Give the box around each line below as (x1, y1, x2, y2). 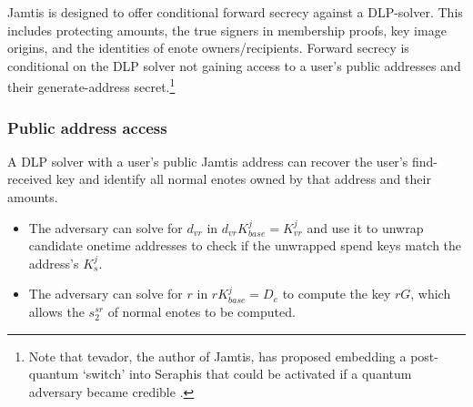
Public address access (7, 116, 167, 138)
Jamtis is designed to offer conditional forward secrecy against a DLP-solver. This (7, 3, 463, 21)
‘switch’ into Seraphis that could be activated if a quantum (82, 364, 412, 383)
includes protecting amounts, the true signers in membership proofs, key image (7, 20, 447, 39)
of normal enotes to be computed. (107, 302, 296, 321)
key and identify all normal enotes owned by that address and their (55, 169, 431, 188)
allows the (28, 302, 85, 321)
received (7, 169, 53, 188)
